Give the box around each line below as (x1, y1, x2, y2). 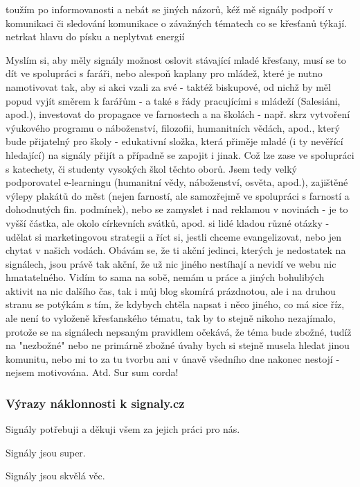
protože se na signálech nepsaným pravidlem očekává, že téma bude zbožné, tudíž (6, 324, 352, 339)
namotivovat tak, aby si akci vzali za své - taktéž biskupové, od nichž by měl (6, 79, 331, 94)
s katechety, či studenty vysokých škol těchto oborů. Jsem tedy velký (6, 161, 297, 176)
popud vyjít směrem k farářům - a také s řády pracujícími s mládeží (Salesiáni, (6, 93, 341, 108)
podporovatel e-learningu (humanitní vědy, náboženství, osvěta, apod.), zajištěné (6, 175, 348, 189)
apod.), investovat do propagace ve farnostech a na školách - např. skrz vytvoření (6, 107, 350, 121)
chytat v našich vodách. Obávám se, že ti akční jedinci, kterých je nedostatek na (6, 243, 346, 257)
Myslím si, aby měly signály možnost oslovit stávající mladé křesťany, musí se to (6, 52, 346, 67)
